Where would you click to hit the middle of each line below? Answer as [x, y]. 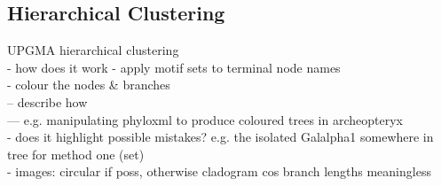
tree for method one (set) [76, 154]
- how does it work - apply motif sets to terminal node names [174, 67]
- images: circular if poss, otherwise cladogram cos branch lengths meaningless [219, 171]
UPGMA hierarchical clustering [93, 50]
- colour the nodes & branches [89, 85]
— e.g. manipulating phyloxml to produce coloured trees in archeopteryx [205, 119]
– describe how [47, 101]
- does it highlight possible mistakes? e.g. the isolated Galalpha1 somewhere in [220, 137]
